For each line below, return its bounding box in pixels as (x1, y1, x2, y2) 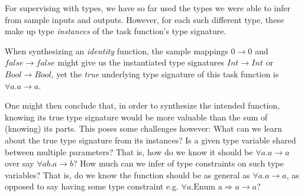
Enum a (193, 183, 222, 192)
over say (5, 157, 34, 169)
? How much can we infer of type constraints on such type (73, 157, 284, 169)
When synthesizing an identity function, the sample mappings (5, 44, 228, 57)
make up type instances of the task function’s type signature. (5, 25, 227, 37)
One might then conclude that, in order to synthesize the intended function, (5, 99, 280, 112)
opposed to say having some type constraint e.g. (5, 180, 179, 192)
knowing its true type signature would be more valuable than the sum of (5, 110, 268, 123)
